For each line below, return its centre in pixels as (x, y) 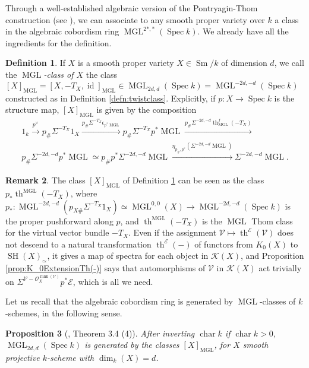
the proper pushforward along (59, 221)
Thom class (272, 221)
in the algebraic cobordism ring (62, 31)
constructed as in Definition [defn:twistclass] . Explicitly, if (111, 98)
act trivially (280, 268)
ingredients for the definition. (59, 42)
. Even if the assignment (173, 232)
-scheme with (71, 357)
